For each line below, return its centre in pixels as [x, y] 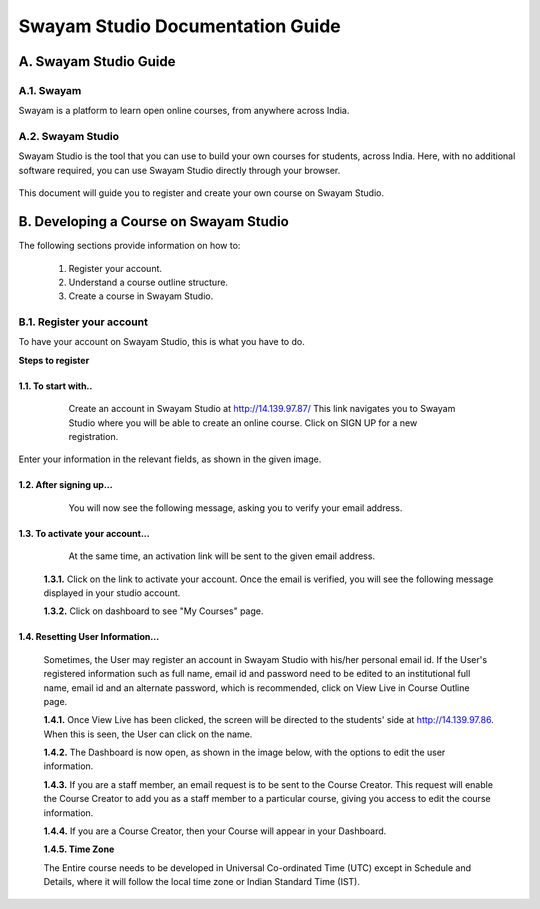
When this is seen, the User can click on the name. [148, 734]
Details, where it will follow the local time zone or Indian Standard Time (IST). [201, 882]
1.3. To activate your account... [84, 533]
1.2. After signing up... [66, 485]
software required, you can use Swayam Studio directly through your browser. [179, 170]
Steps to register [54, 360]
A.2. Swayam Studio [69, 137]
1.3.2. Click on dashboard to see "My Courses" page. [153, 611]
